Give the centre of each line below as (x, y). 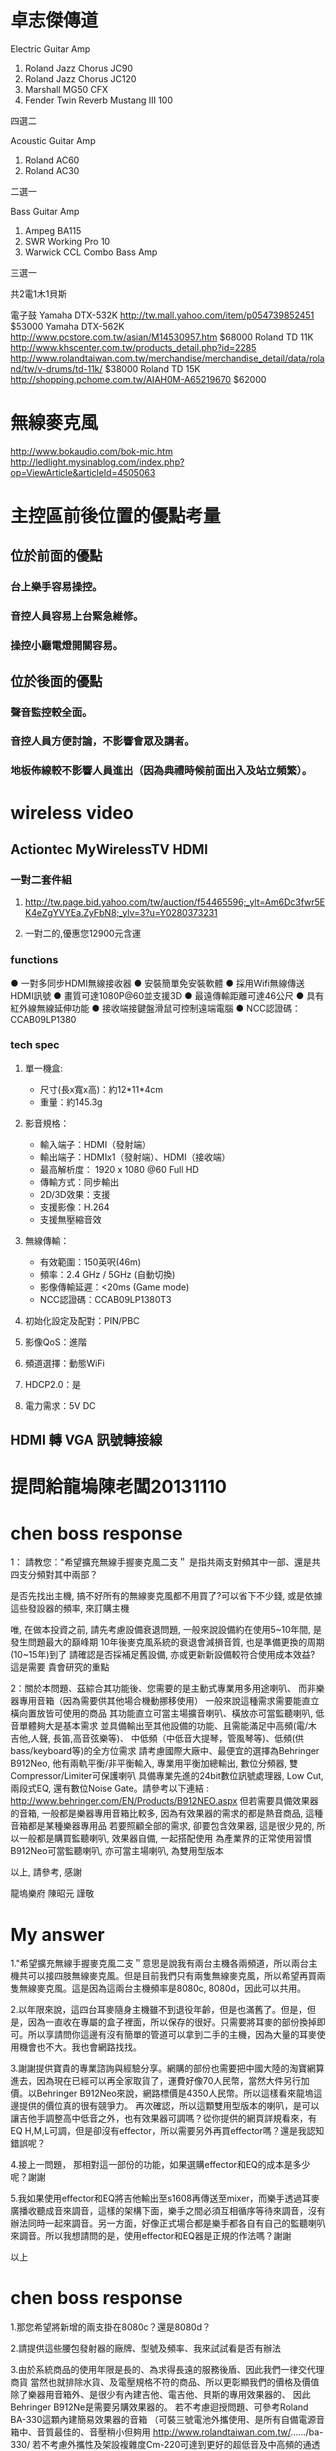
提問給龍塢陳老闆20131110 (118, 1487)
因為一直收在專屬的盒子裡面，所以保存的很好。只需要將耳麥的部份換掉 (172, 2022)
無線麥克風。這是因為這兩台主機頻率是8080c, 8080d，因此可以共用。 (162, 1988)
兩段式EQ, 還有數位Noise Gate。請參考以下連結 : (110, 1788)
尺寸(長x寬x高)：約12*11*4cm (101, 1089)
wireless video (72, 812)
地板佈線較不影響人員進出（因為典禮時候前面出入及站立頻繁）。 (161, 771)
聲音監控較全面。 (51, 712)
